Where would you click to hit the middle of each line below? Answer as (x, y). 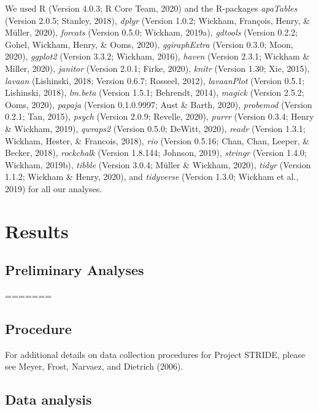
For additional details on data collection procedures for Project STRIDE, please (155, 354)
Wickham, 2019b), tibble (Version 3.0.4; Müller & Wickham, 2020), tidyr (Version (158, 164)
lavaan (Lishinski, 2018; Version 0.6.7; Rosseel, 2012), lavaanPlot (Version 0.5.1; (155, 80)
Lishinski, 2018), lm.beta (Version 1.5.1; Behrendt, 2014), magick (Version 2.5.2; (155, 92)
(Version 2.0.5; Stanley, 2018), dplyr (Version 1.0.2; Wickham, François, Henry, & (158, 20)
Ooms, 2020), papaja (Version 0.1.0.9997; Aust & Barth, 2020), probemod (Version (159, 104)
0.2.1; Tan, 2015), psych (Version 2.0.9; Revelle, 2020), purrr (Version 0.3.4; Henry (159, 116)
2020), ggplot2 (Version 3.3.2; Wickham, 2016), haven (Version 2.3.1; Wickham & (157, 56)
